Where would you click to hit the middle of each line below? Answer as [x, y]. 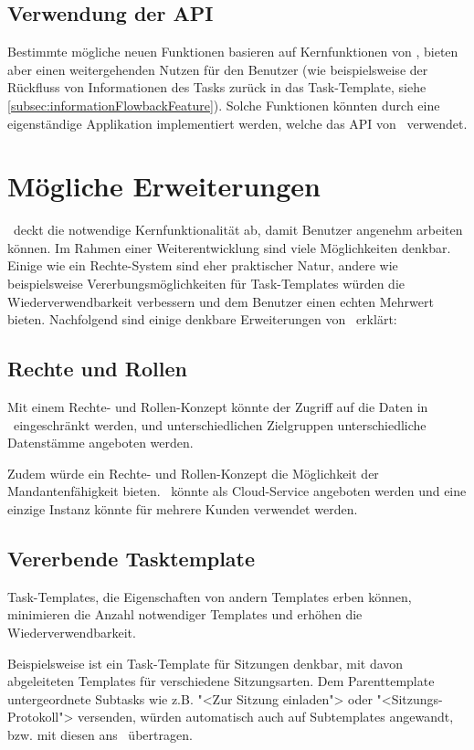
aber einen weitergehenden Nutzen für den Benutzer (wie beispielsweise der [218, 69]
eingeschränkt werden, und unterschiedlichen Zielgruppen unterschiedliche [220, 424]
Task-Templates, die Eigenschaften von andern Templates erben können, [210, 596]
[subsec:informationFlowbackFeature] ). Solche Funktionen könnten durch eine [224, 105]
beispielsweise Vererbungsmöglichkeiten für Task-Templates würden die [206, 284]
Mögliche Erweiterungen [164, 186]
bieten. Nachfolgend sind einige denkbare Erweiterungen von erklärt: [202, 319]
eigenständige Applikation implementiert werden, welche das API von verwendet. [237, 123]
